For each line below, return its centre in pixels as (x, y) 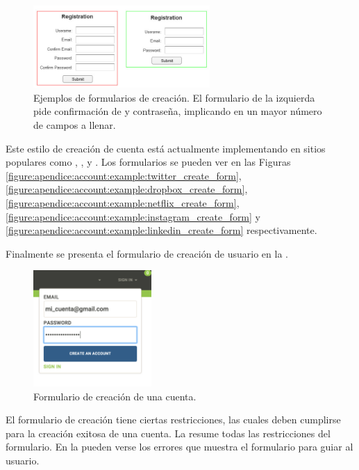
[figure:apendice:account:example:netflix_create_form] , (123, 202)
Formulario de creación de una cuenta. (115, 396)
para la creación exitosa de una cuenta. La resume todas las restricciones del (168, 433)
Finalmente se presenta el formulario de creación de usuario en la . (147, 253)
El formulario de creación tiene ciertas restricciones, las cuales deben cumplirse (173, 420)
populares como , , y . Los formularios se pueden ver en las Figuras (148, 162)
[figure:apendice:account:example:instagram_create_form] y (133, 216)
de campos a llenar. (75, 124)
